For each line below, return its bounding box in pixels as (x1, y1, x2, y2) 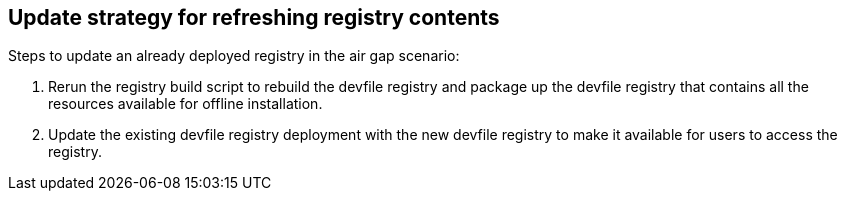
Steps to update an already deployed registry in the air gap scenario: (8, 47, 460, 65)
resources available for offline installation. (48, 95, 323, 113)
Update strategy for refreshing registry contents (8, 5, 500, 30)
